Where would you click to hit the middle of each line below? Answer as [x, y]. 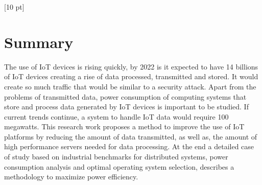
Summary [39, 42]
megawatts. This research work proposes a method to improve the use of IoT [124, 126]
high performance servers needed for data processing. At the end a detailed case [129, 146]
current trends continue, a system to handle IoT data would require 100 [116, 116]
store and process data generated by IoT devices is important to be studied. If [126, 107]
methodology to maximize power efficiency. [71, 177]
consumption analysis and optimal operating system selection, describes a [119, 166]
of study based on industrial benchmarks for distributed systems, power [116, 157]
